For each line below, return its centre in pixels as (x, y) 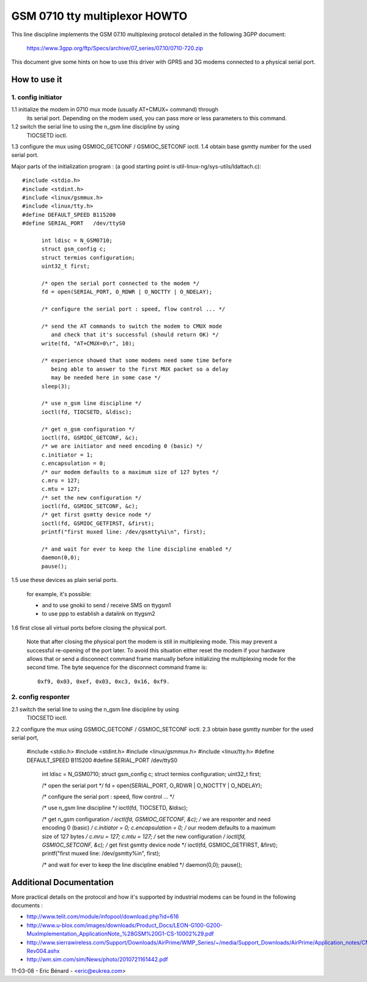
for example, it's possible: (59, 594)
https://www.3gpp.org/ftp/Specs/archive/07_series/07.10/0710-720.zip (115, 48)
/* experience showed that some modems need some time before (136, 361)
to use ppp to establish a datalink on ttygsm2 (98, 614)
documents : (27, 905)
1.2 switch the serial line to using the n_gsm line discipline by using (95, 127)
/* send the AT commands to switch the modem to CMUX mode (132, 326)
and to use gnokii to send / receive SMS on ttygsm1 (106, 605)
